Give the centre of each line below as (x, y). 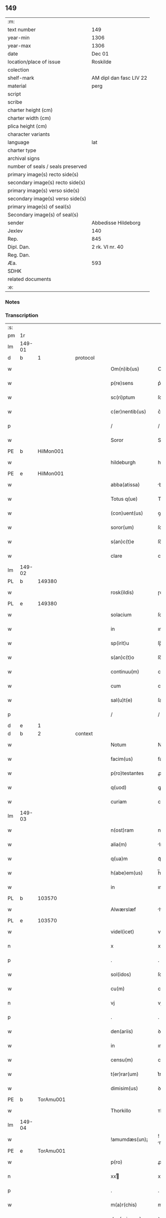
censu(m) (122, 1060)
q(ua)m (119, 859)
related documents (29, 279)
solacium (121, 615)
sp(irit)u (120, 643)
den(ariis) (122, 1031)
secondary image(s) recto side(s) (46, 182)
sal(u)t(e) (121, 700)
